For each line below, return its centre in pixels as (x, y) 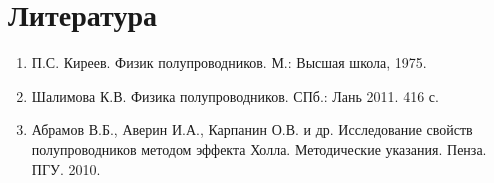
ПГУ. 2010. (66, 168)
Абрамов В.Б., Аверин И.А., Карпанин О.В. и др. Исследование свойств (252, 129)
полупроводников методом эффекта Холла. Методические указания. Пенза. (259, 148)
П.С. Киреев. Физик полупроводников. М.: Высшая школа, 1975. (229, 62)
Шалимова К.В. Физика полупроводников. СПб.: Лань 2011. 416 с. (235, 95)
